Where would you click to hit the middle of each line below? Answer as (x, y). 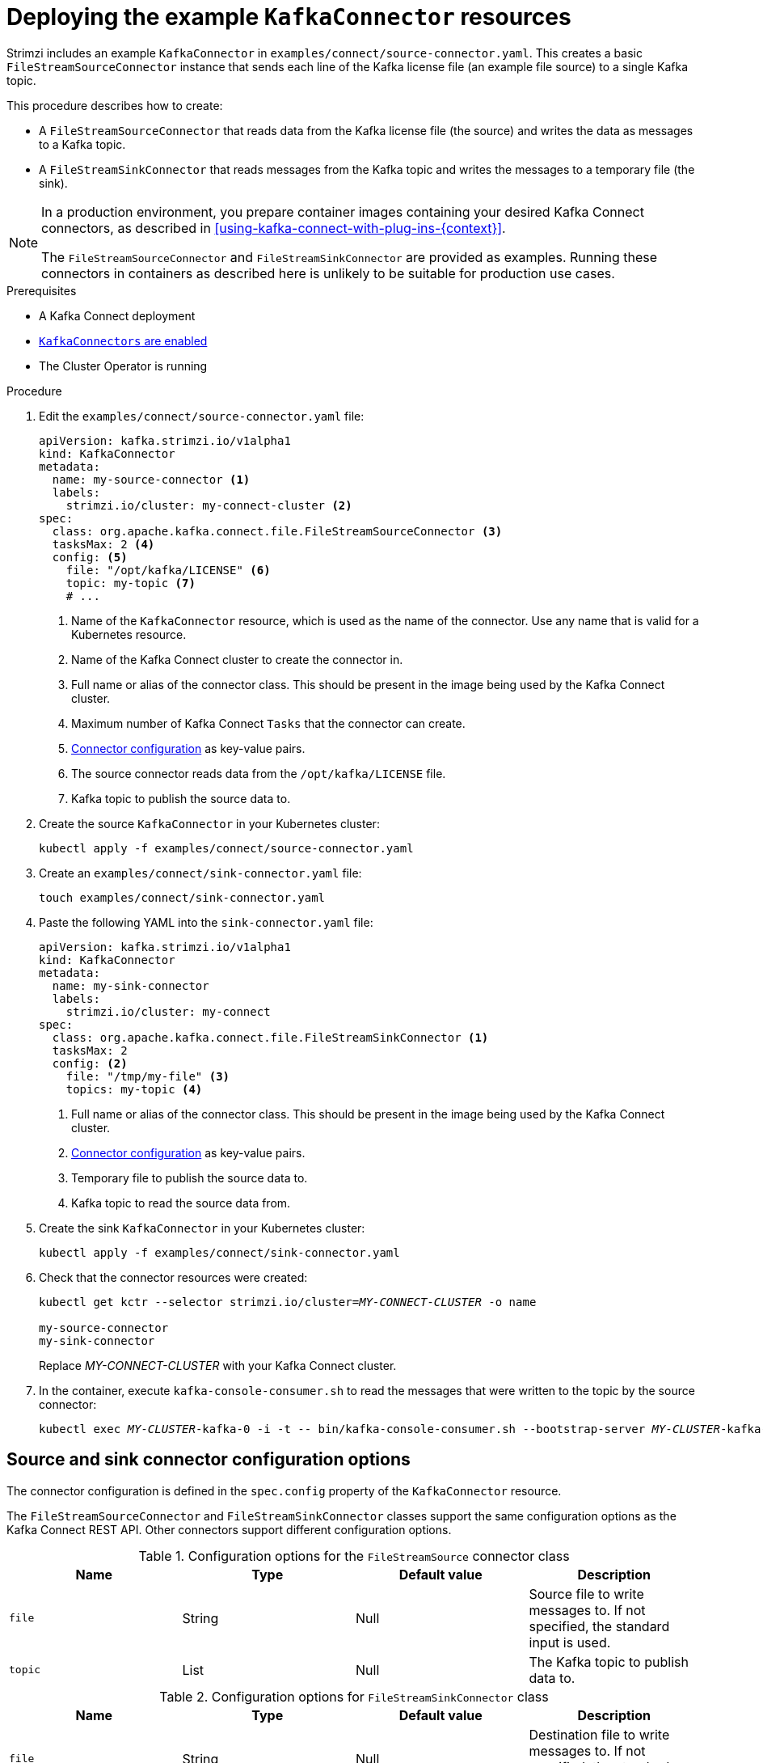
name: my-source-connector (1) (151, 479)
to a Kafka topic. (82, 144)
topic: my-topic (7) (131, 583)
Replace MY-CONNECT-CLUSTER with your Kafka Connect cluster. (218, 1365)
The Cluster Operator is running (123, 366)
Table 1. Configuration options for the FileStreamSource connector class (354, 1556)
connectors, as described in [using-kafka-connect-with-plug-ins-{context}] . (274, 228)
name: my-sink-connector (131, 985)
